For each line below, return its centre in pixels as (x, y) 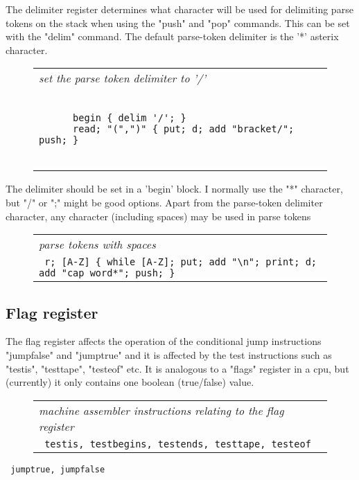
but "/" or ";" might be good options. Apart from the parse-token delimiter (164, 202)
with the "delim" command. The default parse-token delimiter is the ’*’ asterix (172, 36)
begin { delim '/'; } (130, 118)
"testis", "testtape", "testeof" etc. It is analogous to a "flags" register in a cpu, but (177, 368)
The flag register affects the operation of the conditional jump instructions (164, 341)
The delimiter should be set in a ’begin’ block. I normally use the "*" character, (174, 189)
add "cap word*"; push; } (107, 273)
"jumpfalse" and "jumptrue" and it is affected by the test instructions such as (169, 354)
